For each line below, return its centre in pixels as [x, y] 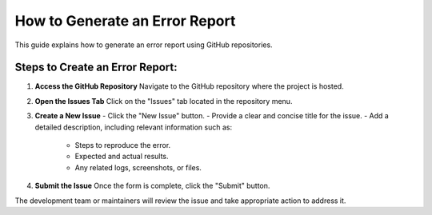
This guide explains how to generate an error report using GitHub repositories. [144, 45]
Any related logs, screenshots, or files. [138, 167]
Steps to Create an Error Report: [96, 68]
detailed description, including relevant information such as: [133, 127]
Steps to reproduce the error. [123, 145]
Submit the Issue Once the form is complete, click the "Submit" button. [152, 186]
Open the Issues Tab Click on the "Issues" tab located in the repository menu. [164, 101]
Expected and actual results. [122, 157]
